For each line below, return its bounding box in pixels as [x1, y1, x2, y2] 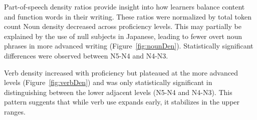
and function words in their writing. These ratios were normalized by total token [4, 11, 251, 21]
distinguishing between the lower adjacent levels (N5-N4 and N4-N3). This [4, 86, 232, 97]
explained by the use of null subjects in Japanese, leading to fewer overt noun [4, 30, 242, 41]
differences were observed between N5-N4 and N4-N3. [4, 50, 168, 60]
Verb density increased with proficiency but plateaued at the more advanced [4, 67, 238, 77]
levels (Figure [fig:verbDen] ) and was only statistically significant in [4, 77, 212, 87]
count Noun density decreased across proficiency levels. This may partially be [4, 21, 241, 31]
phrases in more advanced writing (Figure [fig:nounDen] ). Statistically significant [4, 40, 253, 51]
